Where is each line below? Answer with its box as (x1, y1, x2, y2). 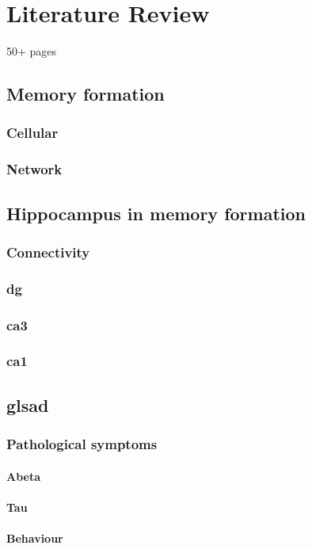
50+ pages (6, 43, 57, 59)
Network (6, 159, 63, 179)
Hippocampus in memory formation (6, 200, 306, 225)
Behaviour (6, 529, 63, 546)
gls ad (6, 392, 49, 417)
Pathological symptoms (6, 434, 158, 454)
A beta (6, 467, 41, 484)
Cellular (6, 123, 59, 143)
